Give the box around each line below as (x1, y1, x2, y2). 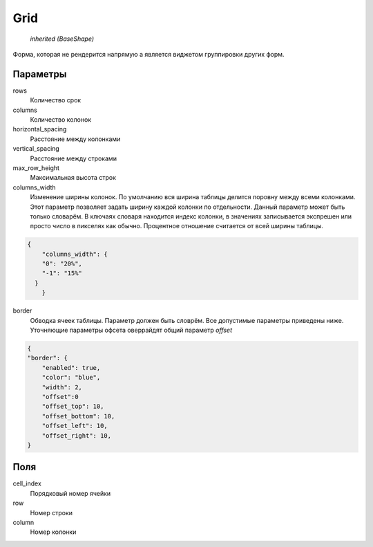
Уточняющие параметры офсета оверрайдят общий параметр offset (30, 326, 233, 335)
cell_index (12, 479, 41, 488)
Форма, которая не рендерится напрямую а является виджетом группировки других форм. (12, 50, 285, 58)
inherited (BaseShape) (30, 35, 95, 43)
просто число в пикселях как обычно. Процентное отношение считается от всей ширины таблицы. (30, 222, 324, 230)
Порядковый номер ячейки (30, 489, 111, 497)
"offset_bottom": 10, (41, 412, 115, 420)
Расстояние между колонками (30, 135, 121, 143)
